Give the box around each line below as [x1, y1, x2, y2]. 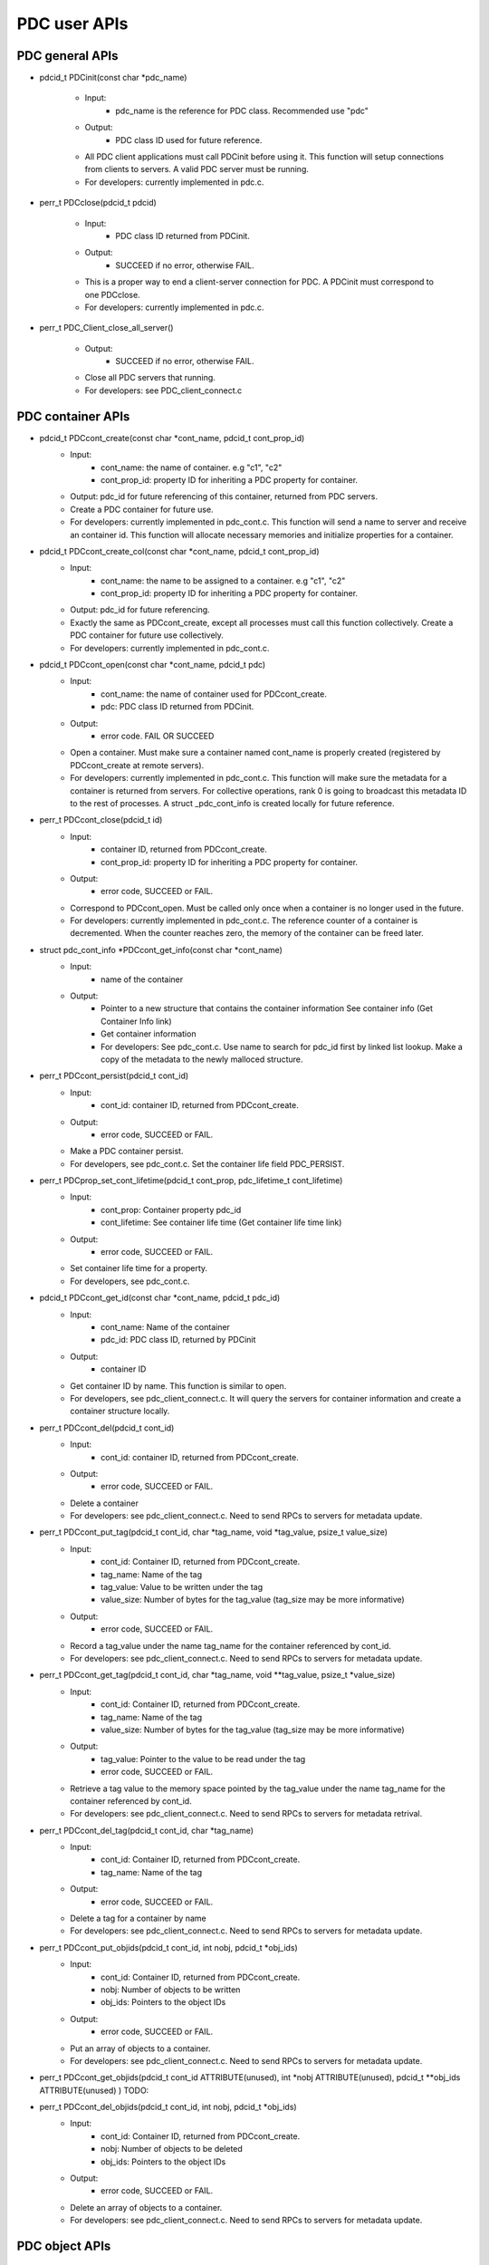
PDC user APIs [16, 14, 129, 34]
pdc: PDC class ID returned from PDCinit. [101, 701, 254, 712]
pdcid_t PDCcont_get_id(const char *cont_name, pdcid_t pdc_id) [39, 1292, 281, 1304]
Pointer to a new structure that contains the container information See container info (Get [101, 1003, 434, 1014]
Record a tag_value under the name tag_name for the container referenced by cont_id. [70, 1640, 391, 1651]
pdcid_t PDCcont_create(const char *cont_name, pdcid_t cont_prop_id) [39, 432, 305, 443]
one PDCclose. [84, 289, 140, 300]
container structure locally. [70, 1405, 170, 1417]
